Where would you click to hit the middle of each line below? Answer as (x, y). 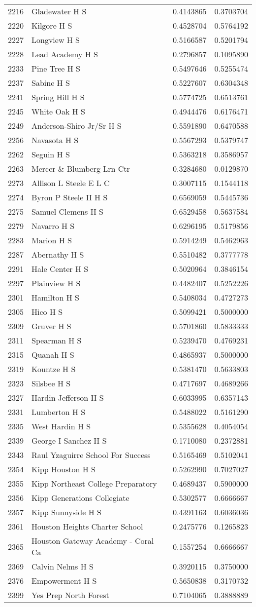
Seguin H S (51, 154)
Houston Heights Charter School (87, 526)
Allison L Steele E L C (71, 183)
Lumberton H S (59, 412)
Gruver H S (51, 326)
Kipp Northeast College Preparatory (94, 483)
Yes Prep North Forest (70, 595)
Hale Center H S (60, 269)
